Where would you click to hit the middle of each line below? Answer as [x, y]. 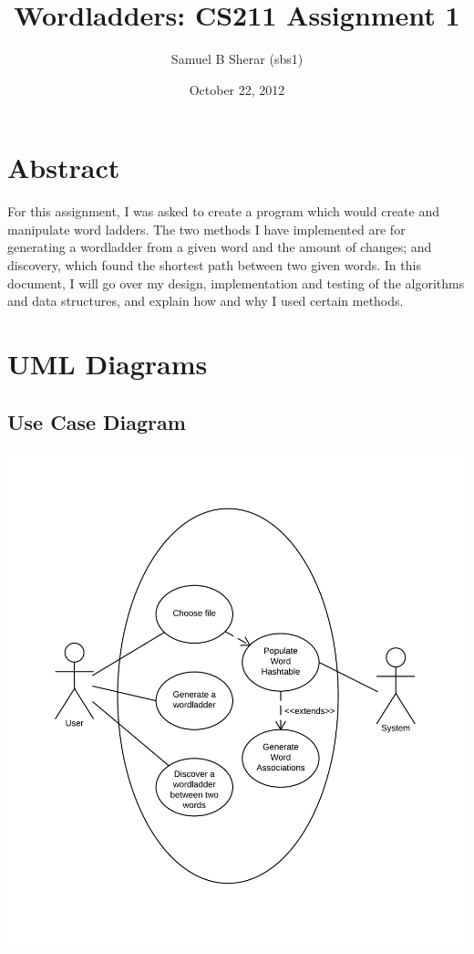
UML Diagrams [108, 363]
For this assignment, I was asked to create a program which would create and [223, 211]
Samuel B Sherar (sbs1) [237, 59]
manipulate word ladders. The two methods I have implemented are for [206, 229]
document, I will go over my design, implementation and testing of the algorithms [236, 283]
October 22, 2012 [237, 89]
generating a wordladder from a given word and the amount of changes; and [220, 247]
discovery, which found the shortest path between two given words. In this [214, 265]
